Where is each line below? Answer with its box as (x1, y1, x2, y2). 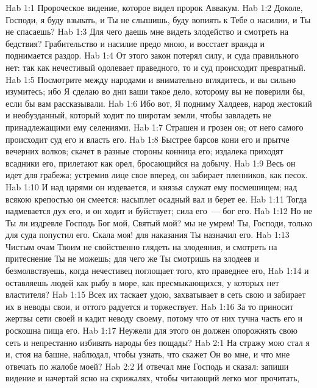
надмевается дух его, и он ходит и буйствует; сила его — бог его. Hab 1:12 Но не (5, 204, 312, 217)
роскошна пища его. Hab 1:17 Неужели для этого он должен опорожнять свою (5, 324, 297, 337)
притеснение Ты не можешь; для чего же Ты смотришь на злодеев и (5, 252, 259, 265)
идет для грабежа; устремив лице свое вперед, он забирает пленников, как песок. (5, 168, 308, 181)
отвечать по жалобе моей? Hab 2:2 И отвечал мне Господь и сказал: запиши (5, 359, 289, 372)
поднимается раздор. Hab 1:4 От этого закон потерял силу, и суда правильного (5, 49, 299, 62)
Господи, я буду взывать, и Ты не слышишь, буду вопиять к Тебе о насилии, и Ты (5, 13, 311, 26)
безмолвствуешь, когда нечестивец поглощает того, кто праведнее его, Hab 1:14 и (5, 264, 309, 277)
